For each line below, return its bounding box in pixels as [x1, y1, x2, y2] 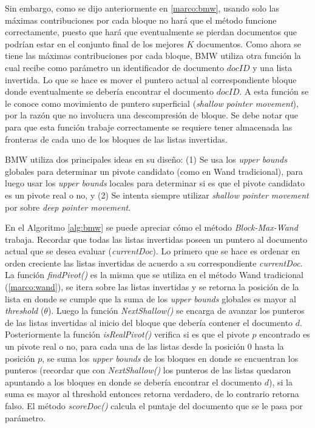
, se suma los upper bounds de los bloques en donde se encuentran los [42, 352, 299, 364]
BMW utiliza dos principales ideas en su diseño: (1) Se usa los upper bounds [5, 153, 287, 166]
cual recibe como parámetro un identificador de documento [5, 61, 225, 73]
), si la [269, 375, 293, 388]
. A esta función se [239, 85, 309, 98]
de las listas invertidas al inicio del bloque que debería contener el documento [5, 316, 293, 328]
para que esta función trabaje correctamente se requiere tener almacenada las [5, 120, 293, 133]
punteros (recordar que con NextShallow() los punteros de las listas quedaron [5, 364, 291, 376]
